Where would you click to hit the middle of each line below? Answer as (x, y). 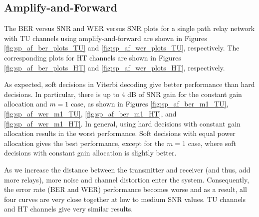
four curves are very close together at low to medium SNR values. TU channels (125, 199)
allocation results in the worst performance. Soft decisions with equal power (120, 133)
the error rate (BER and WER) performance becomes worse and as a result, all (126, 189)
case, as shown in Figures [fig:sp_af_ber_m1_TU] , (150, 104)
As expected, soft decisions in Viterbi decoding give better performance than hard (129, 84)
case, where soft (212, 143)
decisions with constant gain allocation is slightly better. (90, 153)
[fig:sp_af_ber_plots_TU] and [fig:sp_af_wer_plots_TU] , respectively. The (122, 48)
